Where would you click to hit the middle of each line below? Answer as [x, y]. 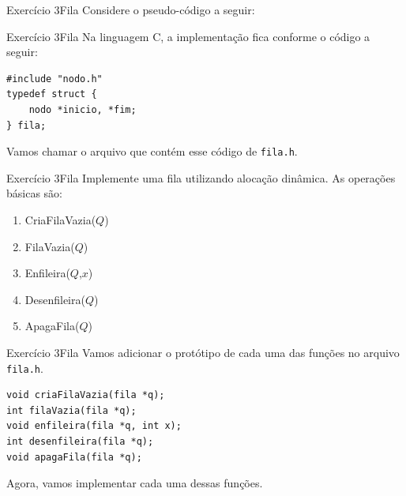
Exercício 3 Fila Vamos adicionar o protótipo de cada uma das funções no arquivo [203, 352]
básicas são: [34, 193]
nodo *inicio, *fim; [83, 109]
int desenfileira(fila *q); [80, 442]
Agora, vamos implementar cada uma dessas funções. [135, 483]
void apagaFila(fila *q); [74, 457]
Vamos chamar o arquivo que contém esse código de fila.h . [152, 151]
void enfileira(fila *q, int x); [94, 426]
